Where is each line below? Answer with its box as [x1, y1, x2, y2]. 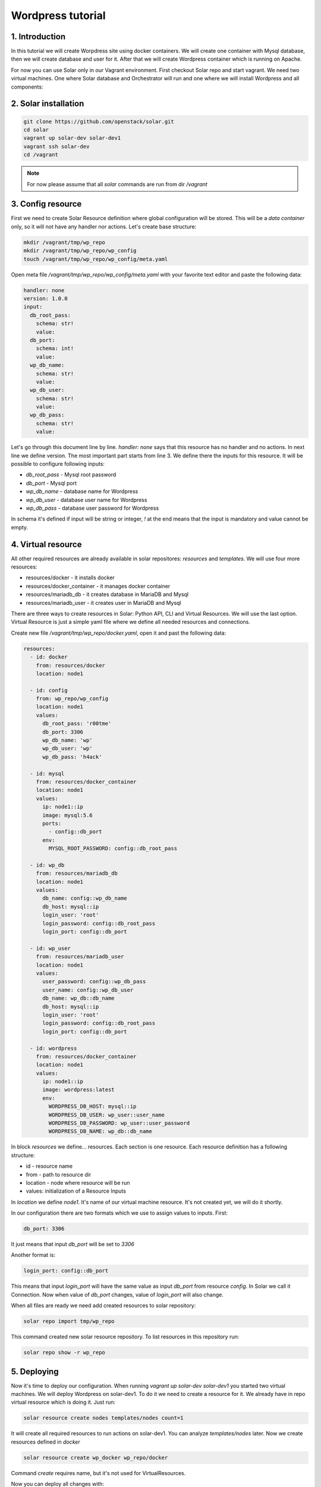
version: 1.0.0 [23, 295, 68, 302]
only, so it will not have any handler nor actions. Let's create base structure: [11, 223, 197, 230]
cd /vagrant [23, 152, 59, 158]
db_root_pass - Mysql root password [26, 471, 117, 478]
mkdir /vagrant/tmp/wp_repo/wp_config [23, 247, 137, 254]
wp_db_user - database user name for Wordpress [26, 496, 147, 503]
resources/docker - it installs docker [26, 574, 115, 581]
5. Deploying [11, 1366, 59, 1376]
